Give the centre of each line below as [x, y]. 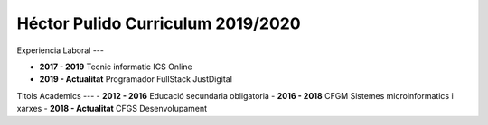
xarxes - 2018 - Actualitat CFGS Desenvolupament [112, 109]
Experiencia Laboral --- [60, 50]
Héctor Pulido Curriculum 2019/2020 [159, 23]
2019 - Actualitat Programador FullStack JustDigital [136, 79]
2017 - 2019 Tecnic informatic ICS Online [116, 67]
